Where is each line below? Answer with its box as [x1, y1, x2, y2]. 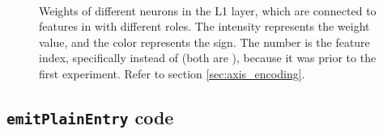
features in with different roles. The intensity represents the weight [39, 18, 370, 35]
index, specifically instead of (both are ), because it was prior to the [39, 49, 377, 66]
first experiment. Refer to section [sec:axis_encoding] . [39, 65, 305, 82]
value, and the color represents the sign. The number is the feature [39, 33, 370, 50]
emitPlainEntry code [6, 104, 174, 129]
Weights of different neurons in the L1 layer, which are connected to [39, 2, 377, 19]
